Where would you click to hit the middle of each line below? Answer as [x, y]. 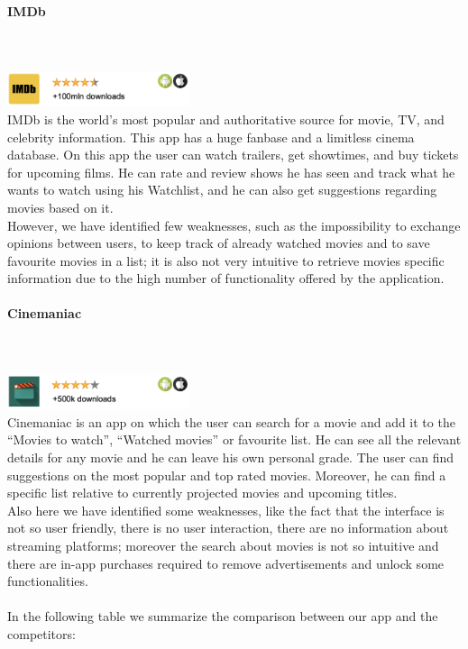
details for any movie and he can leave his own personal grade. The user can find [231, 457]
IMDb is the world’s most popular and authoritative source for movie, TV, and [226, 119]
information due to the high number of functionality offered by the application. [226, 278]
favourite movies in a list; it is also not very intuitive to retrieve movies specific [226, 260]
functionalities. [48, 581]
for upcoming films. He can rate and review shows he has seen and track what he [231, 172]
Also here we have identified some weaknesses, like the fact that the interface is [226, 510]
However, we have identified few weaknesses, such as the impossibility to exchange [234, 225]
